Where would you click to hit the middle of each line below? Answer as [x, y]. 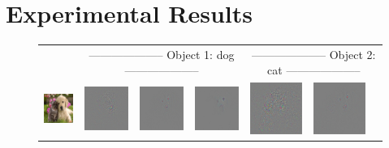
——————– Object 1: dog [162, 54]
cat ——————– [314, 70]
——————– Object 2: [314, 54]
